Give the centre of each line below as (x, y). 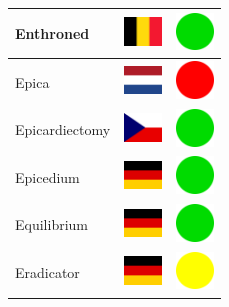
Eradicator (47, 272)
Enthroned (52, 32)
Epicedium (47, 176)
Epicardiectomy (63, 129)
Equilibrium (51, 224)
